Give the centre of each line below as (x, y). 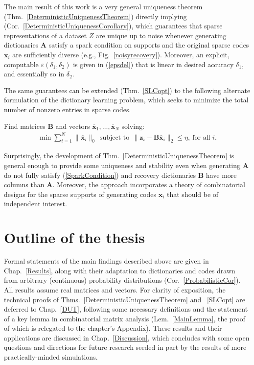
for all (201, 137)
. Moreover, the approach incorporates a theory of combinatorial (149, 184)
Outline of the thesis (74, 237)
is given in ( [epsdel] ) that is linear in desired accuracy (153, 64)
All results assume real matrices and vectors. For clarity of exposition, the (115, 289)
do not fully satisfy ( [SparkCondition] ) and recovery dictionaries (100, 175)
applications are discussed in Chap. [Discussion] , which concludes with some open (127, 337)
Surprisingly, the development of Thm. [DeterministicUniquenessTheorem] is (119, 156)
